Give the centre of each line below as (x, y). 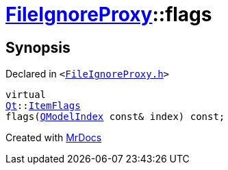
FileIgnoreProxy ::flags (109, 14)
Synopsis (38, 47)
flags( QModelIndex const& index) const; (115, 117)
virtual (26, 95)
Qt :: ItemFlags (43, 106)
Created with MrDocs (54, 138)
